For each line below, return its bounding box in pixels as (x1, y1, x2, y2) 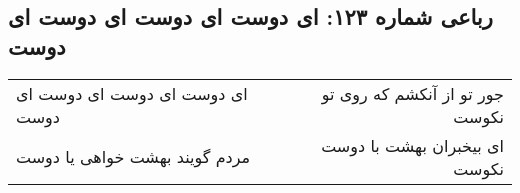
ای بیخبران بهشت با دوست (321, 133, 504, 157)
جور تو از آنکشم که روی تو (321, 81, 504, 105)
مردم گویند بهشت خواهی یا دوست (16, 145, 251, 169)
